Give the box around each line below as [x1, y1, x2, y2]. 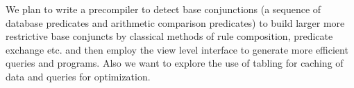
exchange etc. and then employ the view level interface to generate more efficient [6, 42, 348, 56]
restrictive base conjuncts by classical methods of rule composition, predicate [6, 29, 333, 43]
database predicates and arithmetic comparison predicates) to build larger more [6, 15, 345, 30]
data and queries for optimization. [6, 69, 151, 83]
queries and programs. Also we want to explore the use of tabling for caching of [6, 56, 344, 70]
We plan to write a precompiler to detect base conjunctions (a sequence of [6, 2, 321, 16]
